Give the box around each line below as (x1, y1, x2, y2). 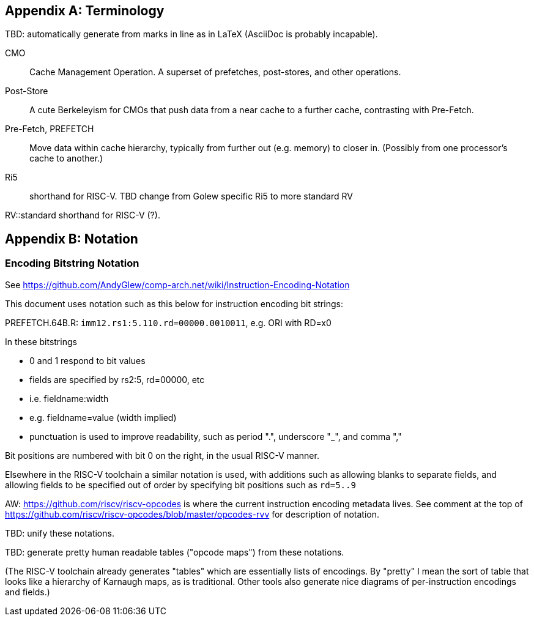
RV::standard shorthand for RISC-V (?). (5, 210, 160, 221)
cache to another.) (29, 153, 103, 164)
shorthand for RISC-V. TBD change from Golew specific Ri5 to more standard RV (29, 191, 353, 202)
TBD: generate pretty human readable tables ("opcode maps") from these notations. (5, 546, 344, 557)
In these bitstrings (5, 336, 77, 347)
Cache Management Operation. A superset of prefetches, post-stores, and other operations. (29, 67, 401, 78)
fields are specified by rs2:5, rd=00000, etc (29, 374, 205, 385)
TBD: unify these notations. (5, 527, 114, 538)
